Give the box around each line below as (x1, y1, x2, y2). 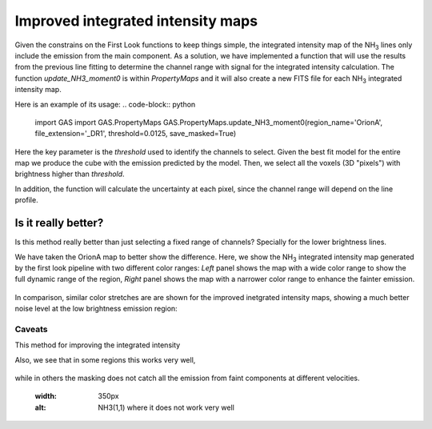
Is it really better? (14, 216, 104, 230)
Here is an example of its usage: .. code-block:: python (14, 99, 196, 109)
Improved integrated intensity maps (14, 12, 258, 30)
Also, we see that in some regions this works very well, (14, 355, 196, 364)
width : (34, 391, 58, 401)
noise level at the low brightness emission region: (14, 304, 178, 314)
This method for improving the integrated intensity (14, 340, 181, 350)
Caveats (14, 323, 48, 335)
